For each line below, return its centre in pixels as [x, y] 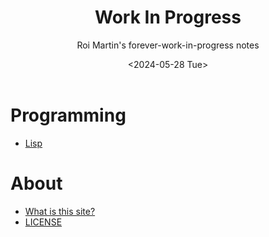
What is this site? [60, 211]
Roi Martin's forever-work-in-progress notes [168, 45]
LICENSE [43, 222]
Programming [68, 115]
